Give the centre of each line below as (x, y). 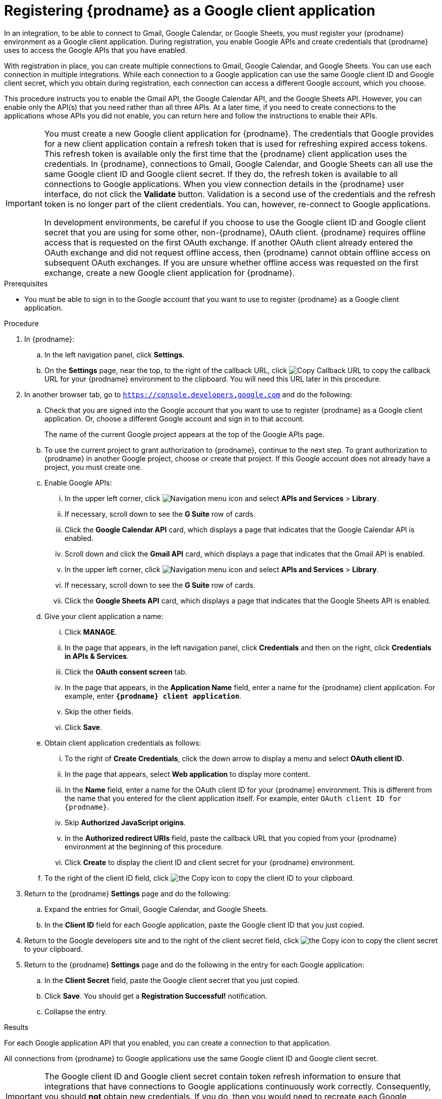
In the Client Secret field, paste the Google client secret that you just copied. (172, 980)
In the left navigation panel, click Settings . (115, 354)
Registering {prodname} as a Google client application (190, 11)
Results (16, 1027)
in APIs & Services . (97, 656)
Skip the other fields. (99, 711)
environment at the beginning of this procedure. (144, 846)
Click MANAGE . (91, 632)
